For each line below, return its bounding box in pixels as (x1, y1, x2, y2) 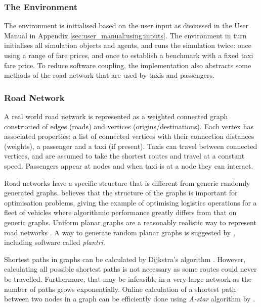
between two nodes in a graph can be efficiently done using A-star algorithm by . (4, 293, 255, 304)
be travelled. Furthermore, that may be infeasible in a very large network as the (4, 273, 252, 284)
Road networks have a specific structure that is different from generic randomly (4, 177, 250, 188)
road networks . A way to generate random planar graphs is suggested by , (4, 227, 235, 237)
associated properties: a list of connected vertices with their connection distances (4, 131, 254, 141)
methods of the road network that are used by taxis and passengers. (4, 70, 214, 80)
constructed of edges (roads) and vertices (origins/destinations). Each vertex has (4, 121, 253, 131)
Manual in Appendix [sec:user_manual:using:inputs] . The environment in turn (4, 30, 247, 40)
